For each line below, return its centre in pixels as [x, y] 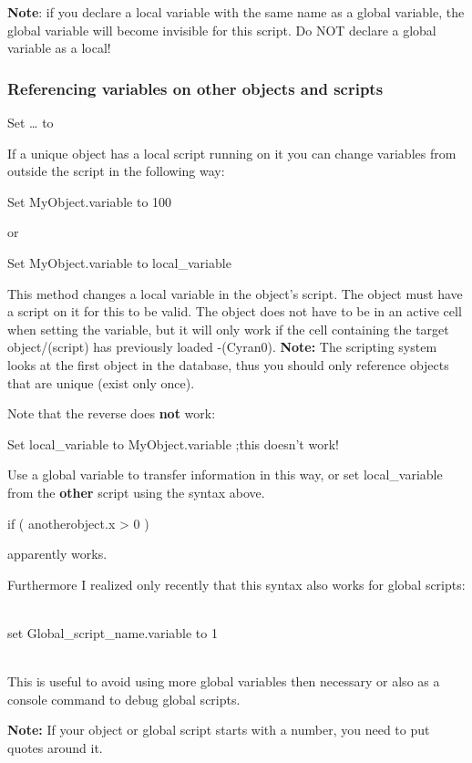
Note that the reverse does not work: [112, 413]
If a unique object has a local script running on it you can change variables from [232, 153]
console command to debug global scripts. [124, 699]
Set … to [31, 122]
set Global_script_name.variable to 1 [113, 632]
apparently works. [57, 554]
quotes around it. [55, 747]
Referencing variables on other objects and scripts [195, 88]
